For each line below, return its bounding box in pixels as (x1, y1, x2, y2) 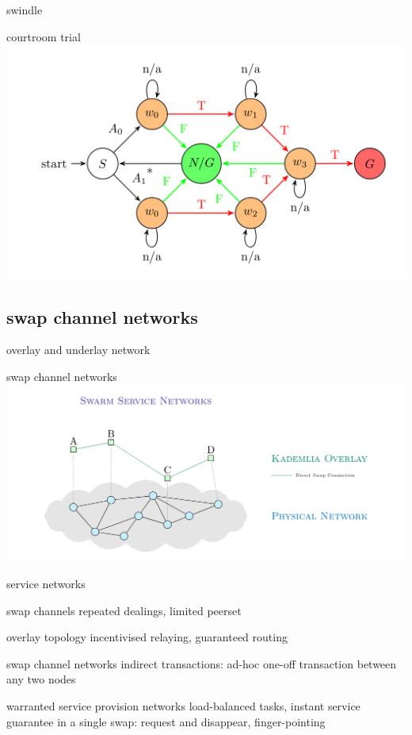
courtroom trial (6, 28, 81, 44)
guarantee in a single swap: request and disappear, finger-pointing (6, 713, 326, 729)
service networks (6, 575, 86, 592)
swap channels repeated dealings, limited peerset (6, 602, 242, 618)
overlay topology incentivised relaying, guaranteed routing (6, 629, 288, 645)
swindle (6, 2, 43, 17)
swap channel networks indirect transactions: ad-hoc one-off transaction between (6, 655, 397, 672)
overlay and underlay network (6, 341, 151, 358)
